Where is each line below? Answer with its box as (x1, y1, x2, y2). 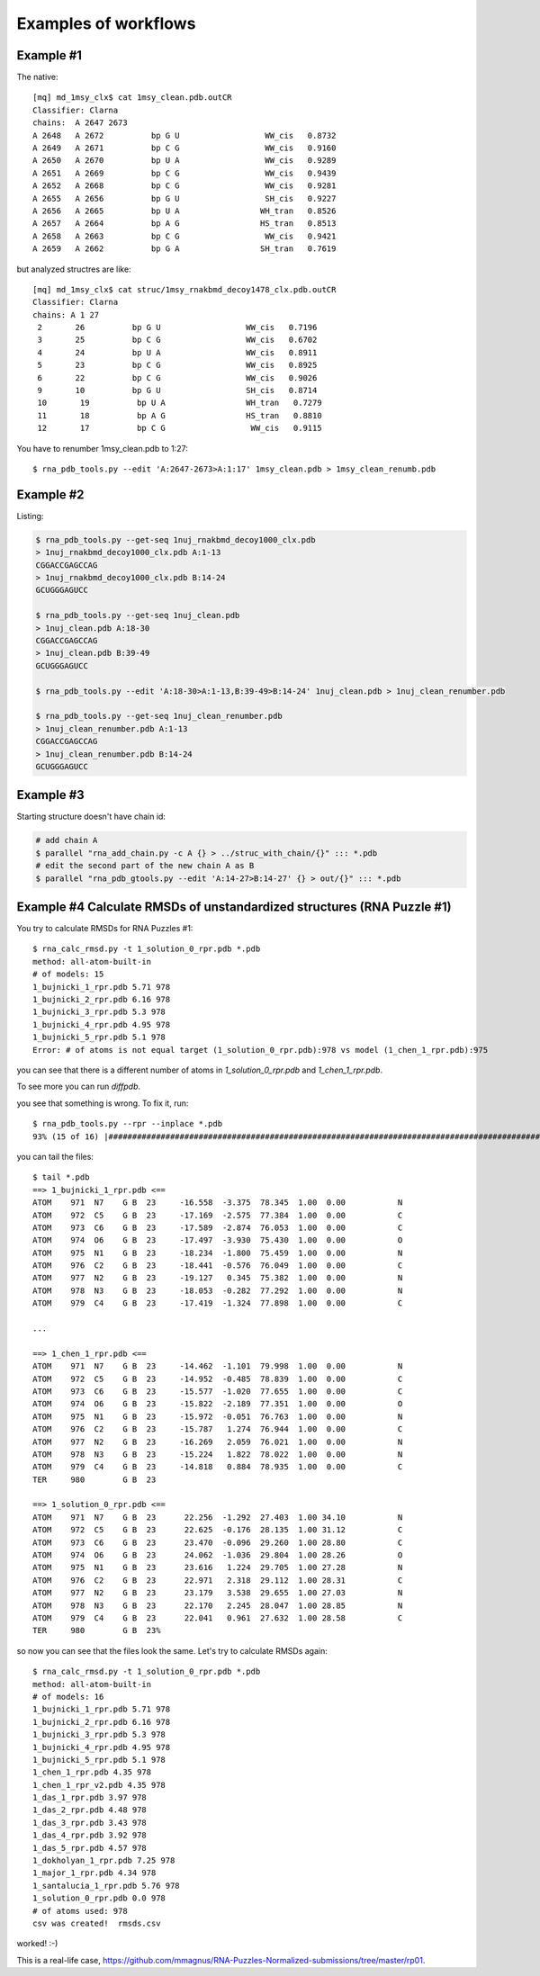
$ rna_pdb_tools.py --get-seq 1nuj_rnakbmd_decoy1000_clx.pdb (35, 534, 316, 544)
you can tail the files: (16, 1151, 94, 1162)
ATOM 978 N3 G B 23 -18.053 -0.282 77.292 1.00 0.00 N (32, 1285, 403, 1296)
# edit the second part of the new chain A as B (35, 860, 255, 871)
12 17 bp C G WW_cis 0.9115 (37, 423, 323, 434)
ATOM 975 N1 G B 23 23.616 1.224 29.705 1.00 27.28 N (32, 1562, 403, 1573)
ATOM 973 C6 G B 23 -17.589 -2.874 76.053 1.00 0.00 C (32, 1222, 403, 1233)
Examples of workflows (16, 13, 196, 33)
